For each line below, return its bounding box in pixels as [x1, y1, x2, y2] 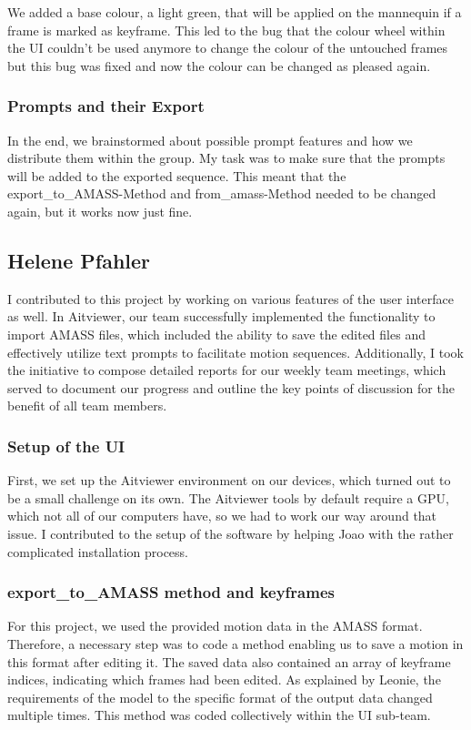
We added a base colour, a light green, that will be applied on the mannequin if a [7, 3, 462, 21]
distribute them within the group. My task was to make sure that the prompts [7, 148, 446, 167]
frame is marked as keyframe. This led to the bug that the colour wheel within [7, 20, 446, 39]
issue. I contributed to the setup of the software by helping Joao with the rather [7, 523, 454, 542]
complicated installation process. [7, 542, 188, 561]
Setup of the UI [7, 434, 125, 457]
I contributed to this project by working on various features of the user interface [7, 289, 454, 308]
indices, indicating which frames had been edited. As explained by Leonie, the [7, 670, 441, 689]
